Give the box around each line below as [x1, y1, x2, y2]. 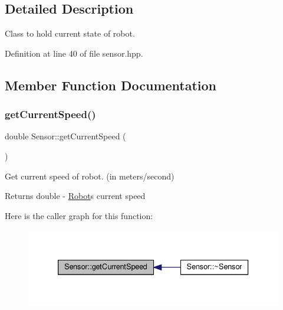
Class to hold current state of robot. [5, 27, 135, 40]
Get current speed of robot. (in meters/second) [5, 169, 175, 182]
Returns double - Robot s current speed [5, 190, 146, 202]
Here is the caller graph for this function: [5, 209, 153, 221]
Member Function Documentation [5, 76, 217, 94]
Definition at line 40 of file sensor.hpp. [5, 47, 143, 59]
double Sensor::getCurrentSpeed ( [5, 130, 126, 142]
